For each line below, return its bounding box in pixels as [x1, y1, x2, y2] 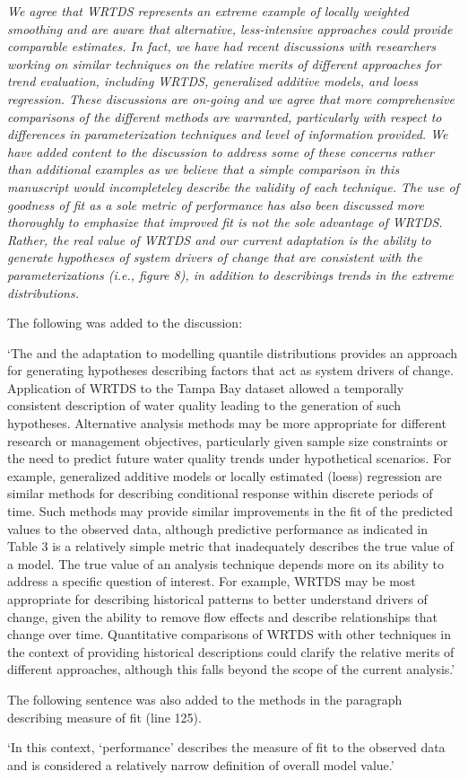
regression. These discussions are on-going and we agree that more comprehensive [7, 89, 455, 108]
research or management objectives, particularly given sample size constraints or [7, 431, 448, 450]
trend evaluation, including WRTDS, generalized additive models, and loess [7, 72, 419, 91]
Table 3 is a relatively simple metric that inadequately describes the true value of [7, 537, 454, 556]
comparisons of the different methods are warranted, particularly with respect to [7, 107, 442, 126]
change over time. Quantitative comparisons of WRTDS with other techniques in [7, 625, 452, 644]
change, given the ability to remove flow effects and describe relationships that [7, 607, 438, 626]
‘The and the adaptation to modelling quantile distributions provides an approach [7, 343, 458, 362]
